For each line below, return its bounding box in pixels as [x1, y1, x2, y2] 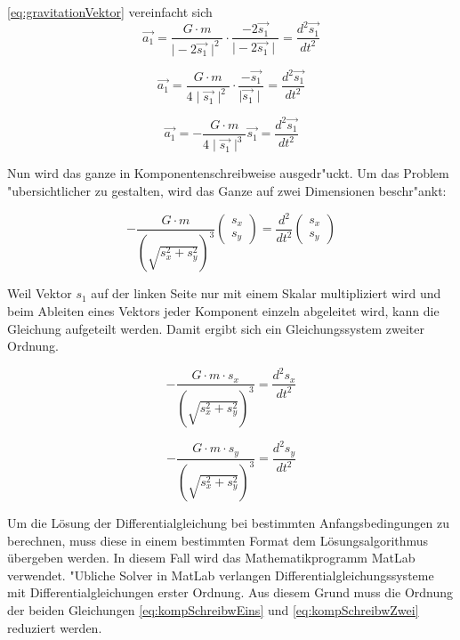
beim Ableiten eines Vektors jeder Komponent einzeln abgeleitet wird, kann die [7, 302, 440, 320]
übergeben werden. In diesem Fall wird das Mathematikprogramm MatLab [7, 548, 416, 567]
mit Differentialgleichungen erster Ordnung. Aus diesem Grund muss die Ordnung [7, 583, 454, 602]
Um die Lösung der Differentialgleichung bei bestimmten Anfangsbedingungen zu [7, 514, 449, 532]
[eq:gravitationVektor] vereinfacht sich [7, 3, 213, 20]
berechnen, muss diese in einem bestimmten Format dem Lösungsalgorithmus [7, 531, 429, 549]
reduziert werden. [7, 618, 102, 636]
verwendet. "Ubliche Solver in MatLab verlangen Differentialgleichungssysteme [7, 565, 434, 584]
